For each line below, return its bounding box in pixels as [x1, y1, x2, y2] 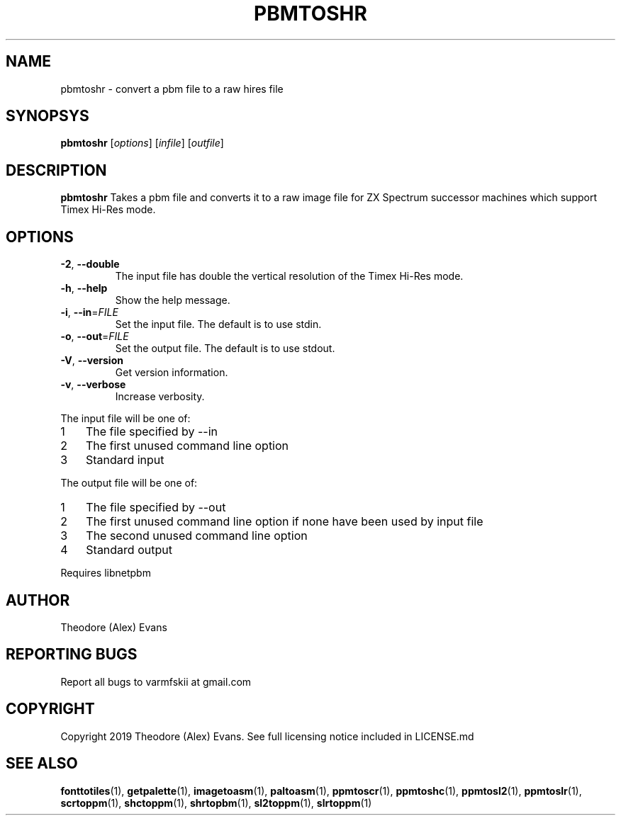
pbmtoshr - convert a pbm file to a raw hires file [60, 82, 284, 95]
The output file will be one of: [60, 477, 198, 489]
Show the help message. [115, 294, 230, 307]
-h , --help [60, 282, 108, 295]
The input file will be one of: [60, 412, 191, 425]
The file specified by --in [85, 424, 218, 439]
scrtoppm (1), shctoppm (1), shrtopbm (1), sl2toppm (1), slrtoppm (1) [60, 796, 372, 809]
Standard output [86, 543, 172, 557]
